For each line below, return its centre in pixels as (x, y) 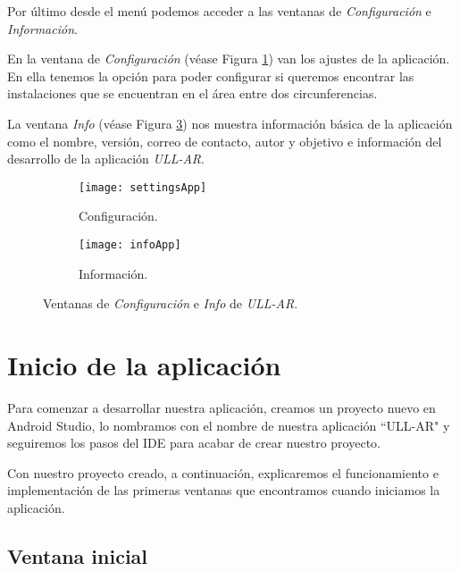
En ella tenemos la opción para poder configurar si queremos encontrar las (211, 76)
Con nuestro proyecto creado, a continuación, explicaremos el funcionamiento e (223, 472)
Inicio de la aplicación (144, 365)
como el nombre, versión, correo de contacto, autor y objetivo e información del (225, 141)
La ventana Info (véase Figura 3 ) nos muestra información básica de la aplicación (230, 123)
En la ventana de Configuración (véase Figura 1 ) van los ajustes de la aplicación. (229, 59)
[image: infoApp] (130, 245)
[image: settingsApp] (143, 187)
